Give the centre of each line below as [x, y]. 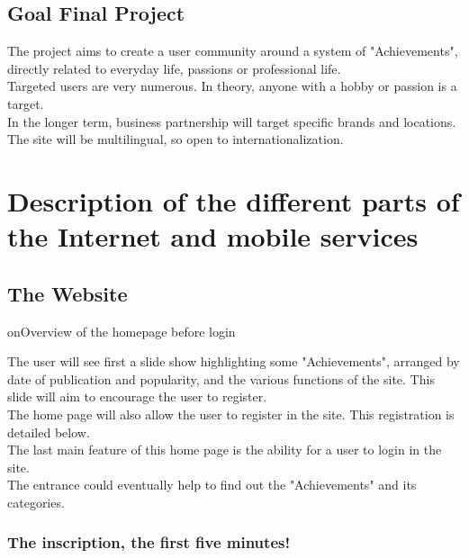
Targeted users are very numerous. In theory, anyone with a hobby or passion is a [232, 86]
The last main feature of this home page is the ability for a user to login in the [225, 450]
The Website [68, 293]
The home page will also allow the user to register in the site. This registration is [231, 414]
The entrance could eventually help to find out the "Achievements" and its [212, 485]
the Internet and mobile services [213, 236]
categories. [36, 502]
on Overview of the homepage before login [122, 331]
